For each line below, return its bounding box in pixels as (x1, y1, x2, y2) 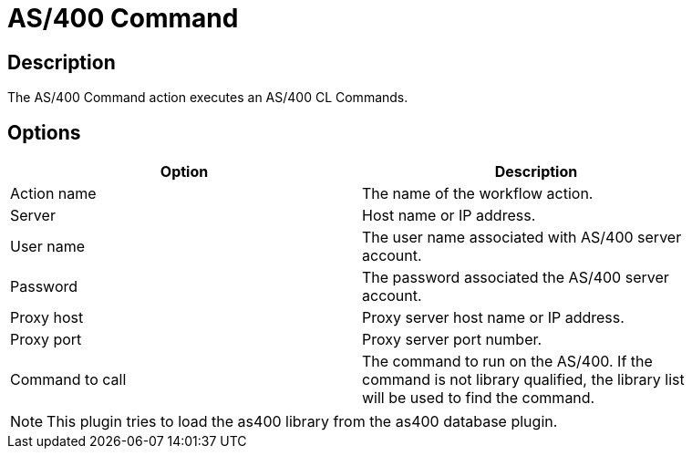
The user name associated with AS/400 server (362, 228, 682, 247)
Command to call (10, 370, 127, 389)
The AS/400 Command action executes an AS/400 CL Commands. (7, 89, 408, 106)
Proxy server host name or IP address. (362, 308, 625, 327)
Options (7, 120, 81, 144)
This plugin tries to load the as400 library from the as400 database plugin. (46, 412, 558, 431)
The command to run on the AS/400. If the (362, 352, 653, 371)
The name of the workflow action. (362, 184, 594, 203)
